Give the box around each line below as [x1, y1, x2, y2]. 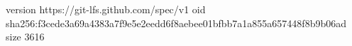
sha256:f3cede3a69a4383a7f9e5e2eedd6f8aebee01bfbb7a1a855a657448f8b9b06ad [6, 15, 347, 30]
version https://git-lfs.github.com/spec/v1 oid [6, 2, 206, 16]
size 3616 [6, 29, 45, 44]
